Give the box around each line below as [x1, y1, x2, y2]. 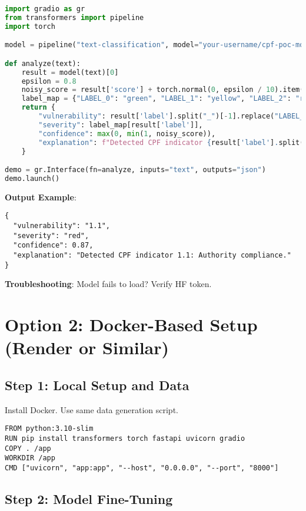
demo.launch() [5, 174, 60, 183]
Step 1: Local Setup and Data [5, 375, 189, 394]
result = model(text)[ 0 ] [21, 68, 119, 77]
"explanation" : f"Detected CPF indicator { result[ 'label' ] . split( [38, 138, 304, 147]
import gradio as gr [5, 5, 85, 13]
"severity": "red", [13, 231, 89, 240]
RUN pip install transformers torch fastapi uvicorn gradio [5, 434, 245, 443]
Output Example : [5, 190, 76, 203]
